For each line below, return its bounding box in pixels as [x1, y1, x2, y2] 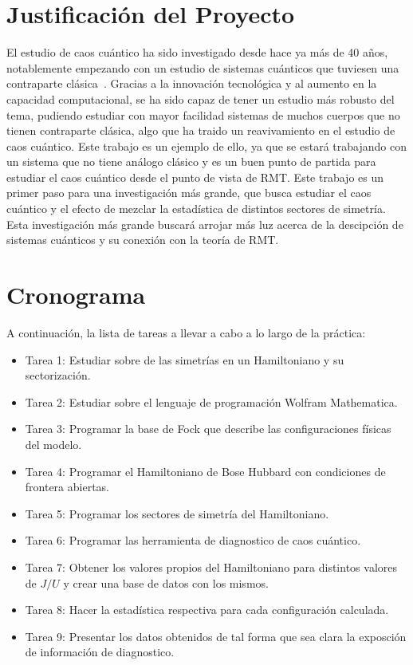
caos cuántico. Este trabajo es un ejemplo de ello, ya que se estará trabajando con [6, 137, 407, 154]
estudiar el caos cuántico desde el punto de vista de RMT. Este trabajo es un [6, 168, 384, 185]
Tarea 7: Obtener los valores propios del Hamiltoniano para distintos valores [25, 558, 397, 575]
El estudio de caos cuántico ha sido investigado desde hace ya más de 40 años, [6, 44, 388, 61]
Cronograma [6, 278, 146, 311]
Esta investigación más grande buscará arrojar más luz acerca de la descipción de [6, 215, 403, 232]
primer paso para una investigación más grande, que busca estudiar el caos [6, 184, 372, 201]
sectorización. [25, 367, 91, 384]
